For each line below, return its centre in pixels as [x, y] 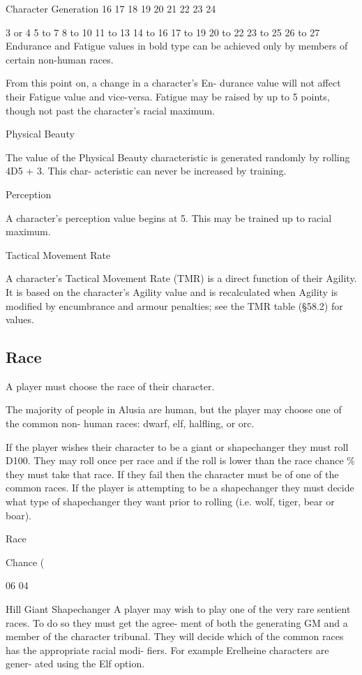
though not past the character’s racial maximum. [111, 110]
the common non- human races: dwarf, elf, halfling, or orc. [130, 423]
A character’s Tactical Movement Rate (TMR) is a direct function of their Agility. [181, 278]
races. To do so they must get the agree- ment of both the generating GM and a [177, 622]
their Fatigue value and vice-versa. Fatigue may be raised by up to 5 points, [168, 96]
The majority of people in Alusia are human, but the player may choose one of [174, 409]
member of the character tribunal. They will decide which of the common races [175, 636]
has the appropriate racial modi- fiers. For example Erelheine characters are [167, 650]
